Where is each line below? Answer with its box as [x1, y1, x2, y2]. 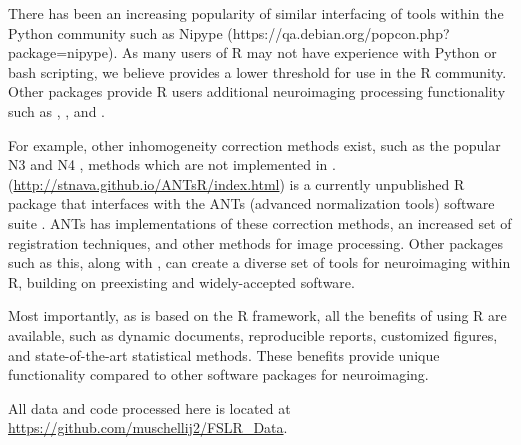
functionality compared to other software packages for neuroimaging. [8, 364, 429, 385]
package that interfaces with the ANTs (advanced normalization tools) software [8, 193, 495, 214]
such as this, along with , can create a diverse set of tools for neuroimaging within [8, 252, 511, 273]
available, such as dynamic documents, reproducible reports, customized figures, [8, 324, 498, 345]
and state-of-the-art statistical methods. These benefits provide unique [8, 344, 440, 365]
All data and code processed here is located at [8, 397, 291, 418]
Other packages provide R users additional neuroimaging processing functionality [8, 81, 506, 102]
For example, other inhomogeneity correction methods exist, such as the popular [8, 134, 501, 155]
